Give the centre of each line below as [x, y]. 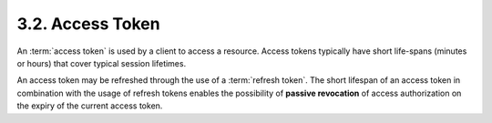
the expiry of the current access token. [90, 106]
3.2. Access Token [88, 24]
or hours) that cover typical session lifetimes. [102, 63]
